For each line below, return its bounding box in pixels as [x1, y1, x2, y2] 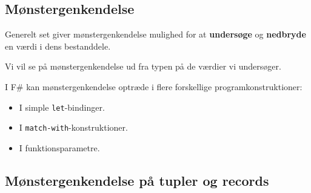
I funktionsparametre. [19, 141, 100, 154]
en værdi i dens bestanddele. [5, 39, 111, 52]
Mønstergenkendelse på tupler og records [5, 171, 269, 189]
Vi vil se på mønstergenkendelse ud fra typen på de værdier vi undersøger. [5, 60, 281, 73]
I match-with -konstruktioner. [19, 121, 128, 134]
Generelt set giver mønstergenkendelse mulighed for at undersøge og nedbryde [5, 28, 306, 41]
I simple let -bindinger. [19, 100, 105, 113]
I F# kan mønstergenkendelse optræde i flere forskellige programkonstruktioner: [5, 80, 303, 93]
